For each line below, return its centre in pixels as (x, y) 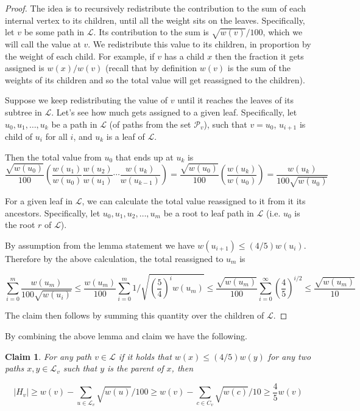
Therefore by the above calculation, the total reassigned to (114, 258)
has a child (184, 56)
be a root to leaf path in (209, 212)
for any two (289, 356)
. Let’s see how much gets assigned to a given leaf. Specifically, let (174, 112)
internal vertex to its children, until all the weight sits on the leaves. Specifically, (155, 20)
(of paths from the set (150, 124)
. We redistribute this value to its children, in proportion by (199, 43)
